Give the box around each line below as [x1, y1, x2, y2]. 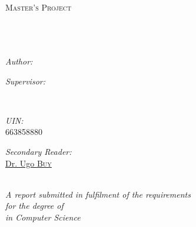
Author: [5, 55, 33, 67]
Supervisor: [5, 74, 45, 87]
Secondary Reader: [5, 145, 72, 157]
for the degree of [5, 199, 64, 212]
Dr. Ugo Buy [5, 157, 52, 169]
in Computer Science [5, 211, 81, 223]
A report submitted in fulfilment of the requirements [5, 188, 191, 200]
